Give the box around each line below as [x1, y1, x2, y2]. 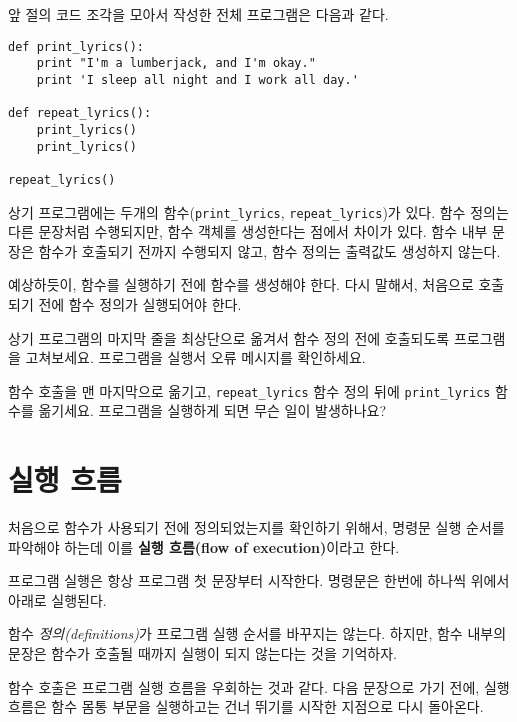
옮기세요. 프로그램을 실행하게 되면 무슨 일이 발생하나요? [38, 400, 387, 421]
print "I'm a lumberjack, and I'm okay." [36, 56, 316, 71]
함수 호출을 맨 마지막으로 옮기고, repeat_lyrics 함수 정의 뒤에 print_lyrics [8, 380, 491, 401]
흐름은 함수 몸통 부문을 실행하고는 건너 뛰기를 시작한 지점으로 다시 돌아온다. [8, 696, 484, 717]
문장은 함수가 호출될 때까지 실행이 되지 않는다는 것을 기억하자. [8, 643, 397, 664]
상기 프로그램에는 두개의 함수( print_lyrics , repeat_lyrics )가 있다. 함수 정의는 [8, 201, 509, 222]
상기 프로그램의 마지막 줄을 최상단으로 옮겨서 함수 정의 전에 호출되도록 [8, 327, 450, 348]
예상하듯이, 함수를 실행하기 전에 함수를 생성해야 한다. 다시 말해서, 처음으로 [8, 274, 474, 295]
